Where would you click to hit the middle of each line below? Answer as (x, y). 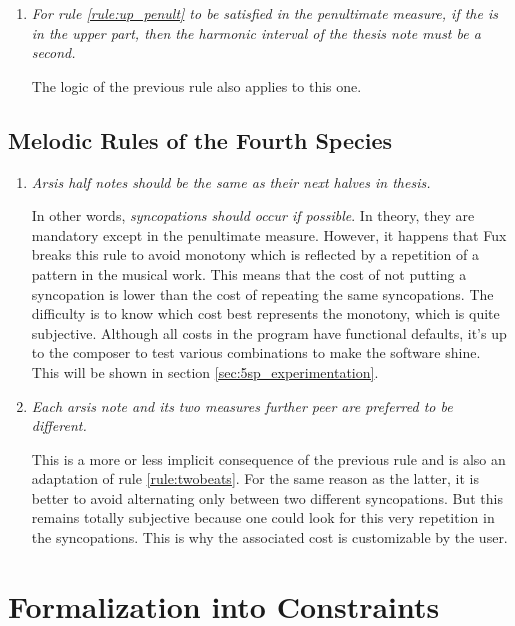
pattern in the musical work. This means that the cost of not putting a (249, 273)
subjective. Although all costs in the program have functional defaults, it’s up (269, 332)
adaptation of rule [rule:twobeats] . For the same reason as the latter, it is (255, 478)
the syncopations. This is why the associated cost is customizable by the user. (269, 537)
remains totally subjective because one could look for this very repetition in (263, 517)
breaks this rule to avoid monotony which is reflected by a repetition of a (255, 254)
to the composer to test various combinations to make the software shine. (256, 352)
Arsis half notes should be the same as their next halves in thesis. (231, 181)
